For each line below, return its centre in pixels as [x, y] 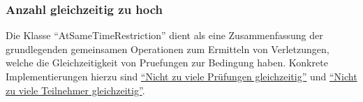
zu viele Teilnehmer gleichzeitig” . [75, 90]
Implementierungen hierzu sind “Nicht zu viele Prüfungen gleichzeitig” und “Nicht [181, 76]
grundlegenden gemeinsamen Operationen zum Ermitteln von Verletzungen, [168, 49]
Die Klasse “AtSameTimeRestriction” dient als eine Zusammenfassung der [164, 35]
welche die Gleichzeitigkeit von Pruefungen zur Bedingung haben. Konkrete [167, 63]
